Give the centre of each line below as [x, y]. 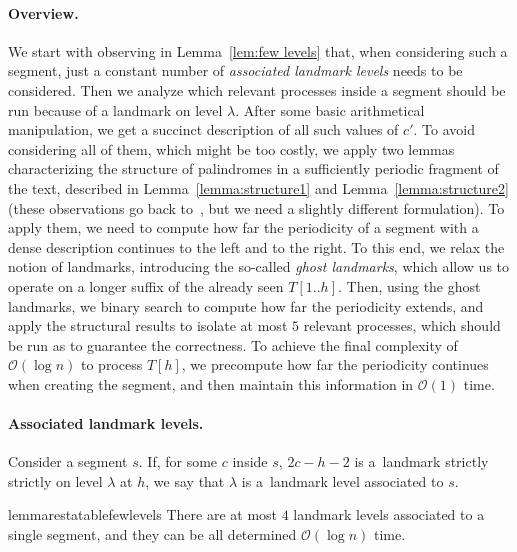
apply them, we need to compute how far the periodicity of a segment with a [243, 227]
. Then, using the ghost [409, 285]
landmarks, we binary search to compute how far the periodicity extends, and [246, 305]
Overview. [43, 12]
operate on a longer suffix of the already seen [146, 285]
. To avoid [444, 129]
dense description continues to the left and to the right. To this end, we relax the [256, 246]
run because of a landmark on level [115, 109]
